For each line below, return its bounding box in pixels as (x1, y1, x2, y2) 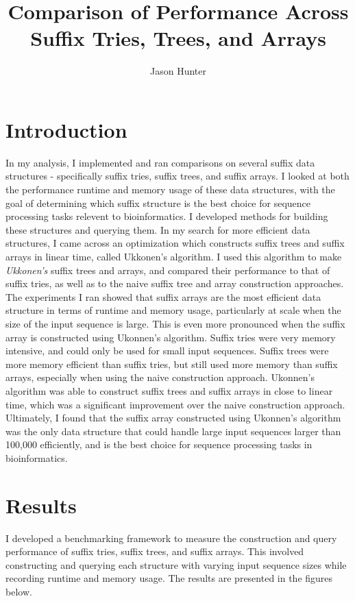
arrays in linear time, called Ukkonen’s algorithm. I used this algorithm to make (5, 249, 342, 263)
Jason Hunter (150, 64, 206, 78)
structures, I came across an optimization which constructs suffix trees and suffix (5, 236, 345, 250)
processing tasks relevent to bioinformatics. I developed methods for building (5, 209, 328, 223)
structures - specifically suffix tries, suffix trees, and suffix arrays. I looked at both (5, 169, 350, 183)
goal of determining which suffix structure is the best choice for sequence (5, 195, 311, 210)
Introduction (5, 115, 127, 143)
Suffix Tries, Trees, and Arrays (30, 24, 326, 52)
